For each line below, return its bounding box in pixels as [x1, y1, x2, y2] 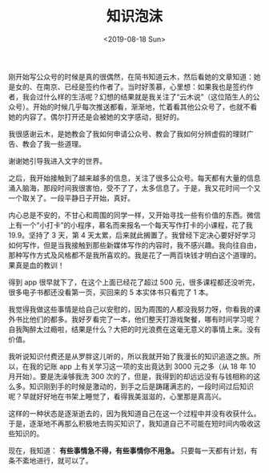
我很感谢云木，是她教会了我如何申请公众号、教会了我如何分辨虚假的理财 [8, 129, 247, 139]
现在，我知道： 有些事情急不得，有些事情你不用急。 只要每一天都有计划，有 [8, 446, 258, 455]
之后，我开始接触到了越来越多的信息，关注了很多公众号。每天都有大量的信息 [8, 173, 261, 183]
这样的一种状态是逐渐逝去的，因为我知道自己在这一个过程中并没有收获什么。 [8, 408, 261, 418]
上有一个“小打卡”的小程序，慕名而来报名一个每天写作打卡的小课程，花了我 [8, 220, 254, 229]
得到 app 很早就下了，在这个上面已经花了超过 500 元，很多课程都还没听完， [8, 277, 259, 287]
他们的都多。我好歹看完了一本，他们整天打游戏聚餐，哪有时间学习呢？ [29, 314, 261, 324]
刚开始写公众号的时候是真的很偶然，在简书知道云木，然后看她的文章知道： [8, 71, 254, 81]
